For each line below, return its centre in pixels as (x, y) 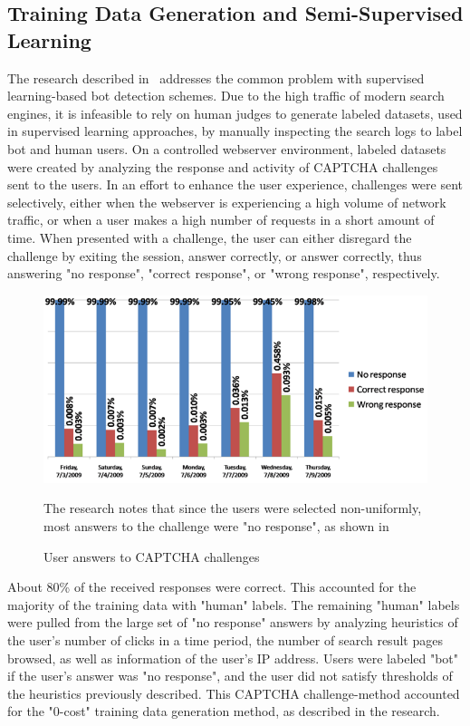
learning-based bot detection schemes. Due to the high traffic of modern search (226, 96)
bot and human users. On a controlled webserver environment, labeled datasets (227, 148)
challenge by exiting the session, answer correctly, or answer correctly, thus (215, 255)
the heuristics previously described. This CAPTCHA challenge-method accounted (234, 693)
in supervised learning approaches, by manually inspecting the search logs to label (235, 131)
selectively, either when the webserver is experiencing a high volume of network (227, 202)
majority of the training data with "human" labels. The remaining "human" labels (234, 604)
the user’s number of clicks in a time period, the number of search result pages (225, 639)
